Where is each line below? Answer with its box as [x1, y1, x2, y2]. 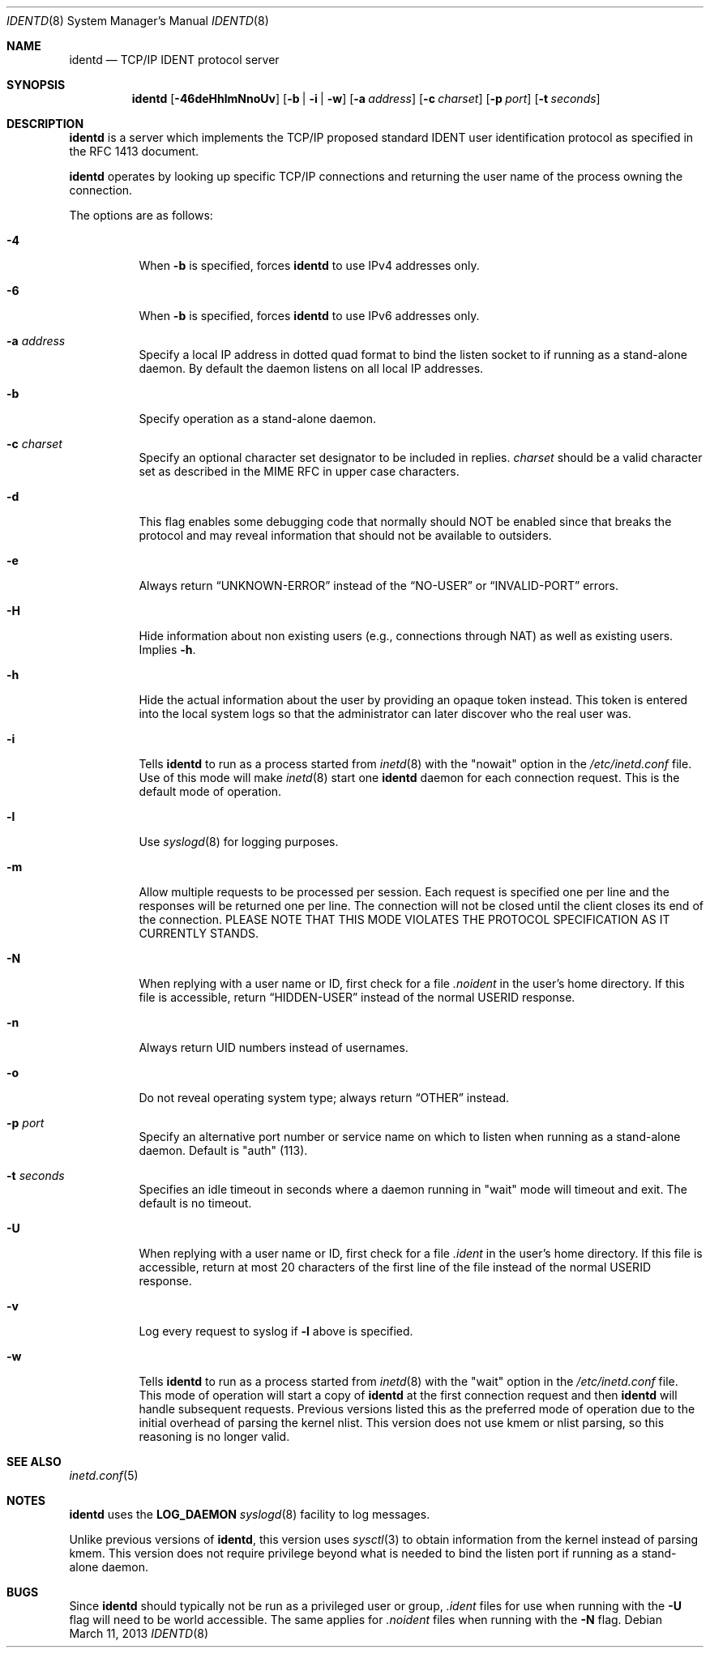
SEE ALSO [6, 1455, 62, 1468]
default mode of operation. [139, 784, 282, 798]
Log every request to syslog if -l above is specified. [139, 1324, 413, 1338]
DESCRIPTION [6, 117, 84, 130]
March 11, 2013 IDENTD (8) [69, 1626, 209, 1640]
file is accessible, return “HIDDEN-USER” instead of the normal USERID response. [139, 990, 575, 1004]
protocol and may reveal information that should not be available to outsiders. [139, 528, 552, 542]
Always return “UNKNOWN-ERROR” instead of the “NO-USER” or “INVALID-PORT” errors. [139, 579, 618, 592]
